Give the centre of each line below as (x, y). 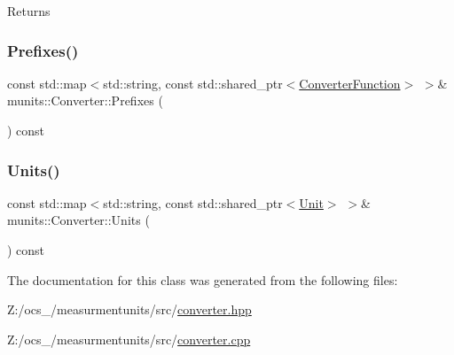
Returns (29, 11)
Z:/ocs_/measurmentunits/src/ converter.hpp (129, 309)
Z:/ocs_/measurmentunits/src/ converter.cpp (129, 339)
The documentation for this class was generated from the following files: (203, 279)
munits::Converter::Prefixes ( (85, 100)
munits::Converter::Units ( (78, 220)
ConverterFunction (350, 83)
